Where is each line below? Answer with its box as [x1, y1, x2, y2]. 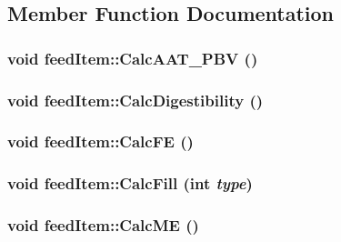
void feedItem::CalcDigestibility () [7, 88, 264, 111]
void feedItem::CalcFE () [7, 130, 194, 153]
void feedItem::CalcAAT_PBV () [7, 46, 258, 69]
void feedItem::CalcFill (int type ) [7, 172, 253, 195]
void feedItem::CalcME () [7, 214, 199, 237]
